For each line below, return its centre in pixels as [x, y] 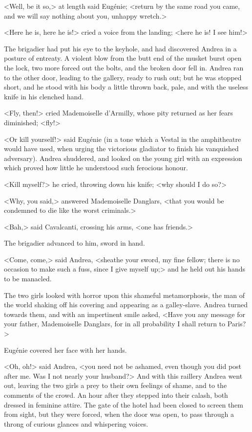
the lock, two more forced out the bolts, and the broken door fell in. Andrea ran [124, 67]
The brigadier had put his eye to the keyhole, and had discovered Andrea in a [120, 48]
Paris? [237, 324]
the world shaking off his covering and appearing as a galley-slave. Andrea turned [126, 305]
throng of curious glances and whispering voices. [76, 423]
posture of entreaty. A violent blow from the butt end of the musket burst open [123, 58]
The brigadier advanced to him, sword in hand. [74, 243]
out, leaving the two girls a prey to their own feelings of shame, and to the [115, 385]
